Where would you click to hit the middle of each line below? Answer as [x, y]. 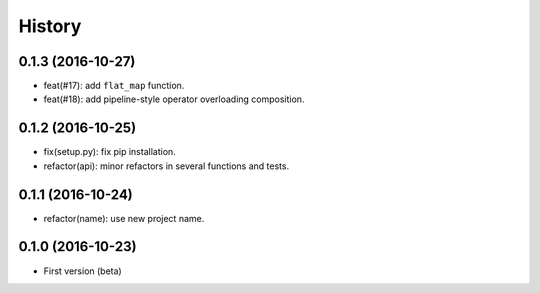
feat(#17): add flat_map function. [114, 86]
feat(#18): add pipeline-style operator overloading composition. [174, 99]
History [50, 26]
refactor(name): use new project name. [124, 218]
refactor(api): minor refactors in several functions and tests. [166, 166]
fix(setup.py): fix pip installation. [110, 152]
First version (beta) [82, 271]
